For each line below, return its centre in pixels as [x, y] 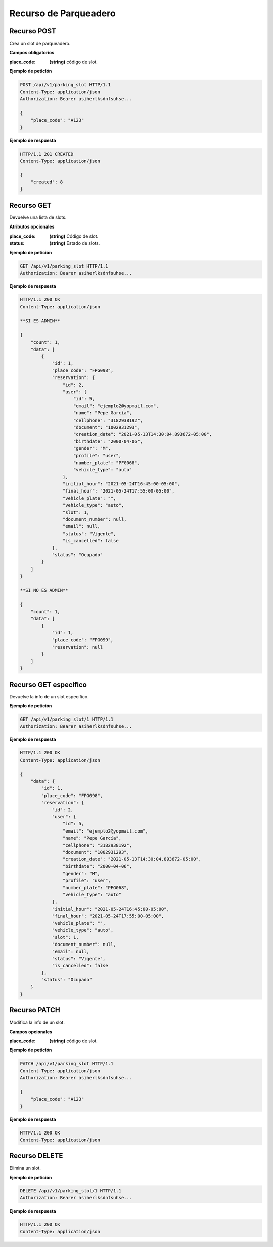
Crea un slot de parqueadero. [40, 44]
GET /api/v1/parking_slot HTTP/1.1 [64, 266]
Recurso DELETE [36, 1156]
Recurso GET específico [48, 684]
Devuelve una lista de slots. [38, 217]
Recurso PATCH [35, 1010]
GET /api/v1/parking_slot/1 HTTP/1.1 [67, 719]
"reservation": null [77, 647]
